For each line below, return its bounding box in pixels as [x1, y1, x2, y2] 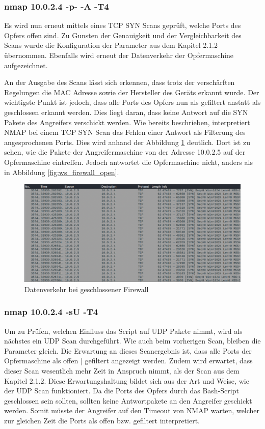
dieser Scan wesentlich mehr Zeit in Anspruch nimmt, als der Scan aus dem [4, 365, 240, 376]
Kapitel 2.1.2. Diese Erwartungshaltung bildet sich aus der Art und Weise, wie [4, 375, 249, 386]
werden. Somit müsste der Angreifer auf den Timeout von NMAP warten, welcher [4, 405, 260, 416]
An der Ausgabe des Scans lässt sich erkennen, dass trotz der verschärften [4, 77, 235, 88]
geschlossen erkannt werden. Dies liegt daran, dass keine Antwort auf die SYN [4, 106, 248, 117]
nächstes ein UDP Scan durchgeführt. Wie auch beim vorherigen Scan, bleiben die [4, 335, 261, 346]
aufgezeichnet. [4, 60, 48, 70]
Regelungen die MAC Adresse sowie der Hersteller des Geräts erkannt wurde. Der [4, 87, 259, 97]
